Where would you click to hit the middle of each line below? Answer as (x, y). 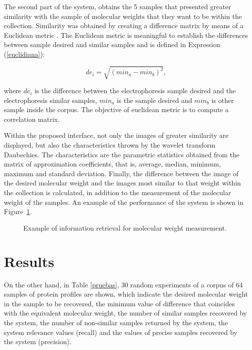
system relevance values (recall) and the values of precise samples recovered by (121, 332)
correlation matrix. (32, 119)
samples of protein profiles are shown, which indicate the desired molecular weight (126, 294)
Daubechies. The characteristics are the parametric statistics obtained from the (122, 154)
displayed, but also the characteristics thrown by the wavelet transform (110, 145)
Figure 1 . (18, 211)
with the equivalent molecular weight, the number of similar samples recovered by (126, 313)
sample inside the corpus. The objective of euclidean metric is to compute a (116, 109)
